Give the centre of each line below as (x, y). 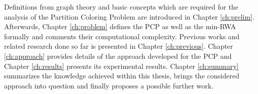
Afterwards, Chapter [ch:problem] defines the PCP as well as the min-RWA (120, 26)
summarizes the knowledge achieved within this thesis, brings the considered (122, 76)
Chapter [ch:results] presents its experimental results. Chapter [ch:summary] (121, 66)
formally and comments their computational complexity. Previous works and (122, 36)
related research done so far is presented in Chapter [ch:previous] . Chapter (119, 46)
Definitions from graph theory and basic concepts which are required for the (121, 7)
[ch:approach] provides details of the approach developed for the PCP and (118, 56)
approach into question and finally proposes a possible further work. (109, 85)
